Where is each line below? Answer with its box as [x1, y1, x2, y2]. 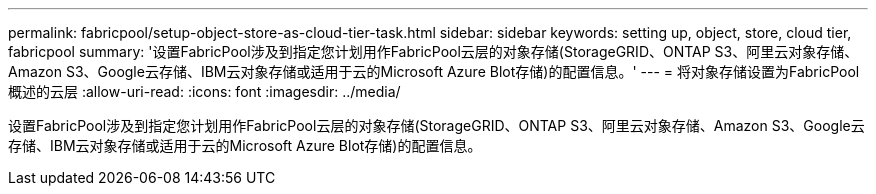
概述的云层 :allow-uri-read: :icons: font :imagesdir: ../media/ [8, 83, 401, 100]
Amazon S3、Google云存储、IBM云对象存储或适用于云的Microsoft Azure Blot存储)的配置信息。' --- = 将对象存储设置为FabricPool [8, 63, 860, 80]
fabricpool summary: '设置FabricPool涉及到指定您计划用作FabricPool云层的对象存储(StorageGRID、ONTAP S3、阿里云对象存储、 [8, 43, 859, 60]
